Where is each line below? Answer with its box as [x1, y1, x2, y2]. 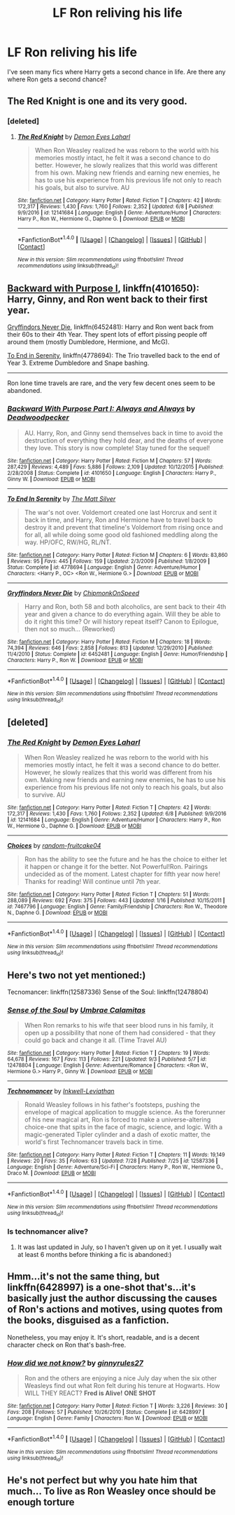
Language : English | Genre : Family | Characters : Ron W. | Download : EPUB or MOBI [7, 1415, 208, 1422]
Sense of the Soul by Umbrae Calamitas [7, 1005, 145, 1015]
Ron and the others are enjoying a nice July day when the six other [24, 1373, 218, 1382]
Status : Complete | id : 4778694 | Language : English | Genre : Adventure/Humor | [7, 563, 201, 571]
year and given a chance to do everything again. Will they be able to [24, 610, 221, 618]
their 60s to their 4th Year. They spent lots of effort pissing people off [7, 330, 208, 339]
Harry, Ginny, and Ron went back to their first [7, 293, 208, 305]
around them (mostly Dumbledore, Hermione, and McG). [7, 338, 170, 346]
